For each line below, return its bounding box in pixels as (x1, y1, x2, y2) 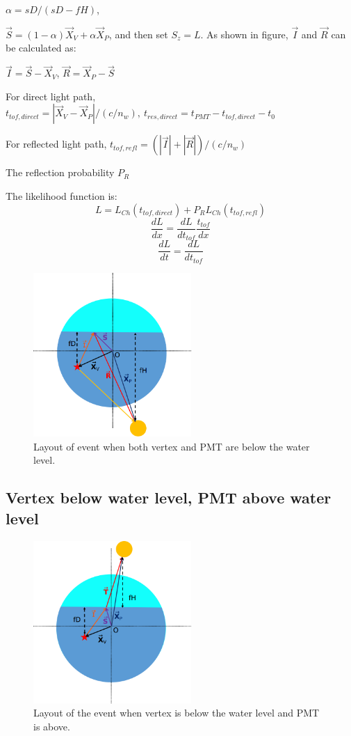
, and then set (108, 26, 168, 41)
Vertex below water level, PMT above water (6, 487, 332, 508)
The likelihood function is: (6, 189, 117, 203)
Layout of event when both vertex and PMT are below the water (33, 439, 310, 453)
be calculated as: (6, 40, 76, 55)
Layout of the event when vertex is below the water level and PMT (33, 705, 320, 720)
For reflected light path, (6, 136, 107, 151)
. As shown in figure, (200, 26, 288, 41)
